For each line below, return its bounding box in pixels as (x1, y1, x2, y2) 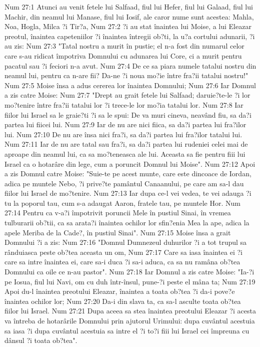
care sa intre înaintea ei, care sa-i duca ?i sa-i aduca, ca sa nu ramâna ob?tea (4, 256, 240, 267)
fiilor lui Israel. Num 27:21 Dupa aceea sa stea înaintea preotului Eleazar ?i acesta (4, 305, 256, 316)
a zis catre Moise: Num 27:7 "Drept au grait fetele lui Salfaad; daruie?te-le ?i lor (4, 90, 250, 100)
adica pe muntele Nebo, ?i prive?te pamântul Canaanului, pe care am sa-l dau (4, 178, 244, 188)
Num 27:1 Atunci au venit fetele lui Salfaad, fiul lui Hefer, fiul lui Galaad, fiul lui (4, 2, 253, 12)
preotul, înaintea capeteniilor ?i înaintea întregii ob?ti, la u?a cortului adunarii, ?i (4, 31, 255, 41)
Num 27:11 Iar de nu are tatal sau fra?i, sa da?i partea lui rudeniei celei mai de (4, 139, 248, 149)
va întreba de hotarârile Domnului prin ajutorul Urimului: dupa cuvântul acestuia (4, 315, 255, 325)
